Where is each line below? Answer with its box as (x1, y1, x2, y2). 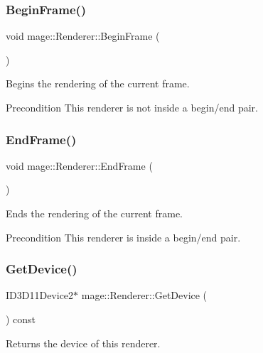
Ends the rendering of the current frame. (6, 206, 183, 220)
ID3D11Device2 (6, 288, 74, 303)
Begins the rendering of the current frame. (6, 76, 190, 91)
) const (6, 312, 36, 326)
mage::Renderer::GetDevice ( (81, 288, 208, 303)
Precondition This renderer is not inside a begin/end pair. (6, 100, 258, 114)
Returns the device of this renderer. (6, 335, 161, 350)
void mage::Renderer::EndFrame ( (6, 158, 153, 173)
